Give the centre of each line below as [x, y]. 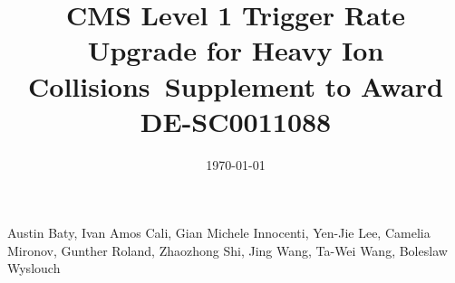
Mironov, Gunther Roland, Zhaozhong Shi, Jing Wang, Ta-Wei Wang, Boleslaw [227, 250]
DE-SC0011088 [236, 121]
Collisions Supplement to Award [236, 85]
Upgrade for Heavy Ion [236, 50]
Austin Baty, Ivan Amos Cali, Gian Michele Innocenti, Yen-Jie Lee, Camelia [219, 233]
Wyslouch [34, 268]
